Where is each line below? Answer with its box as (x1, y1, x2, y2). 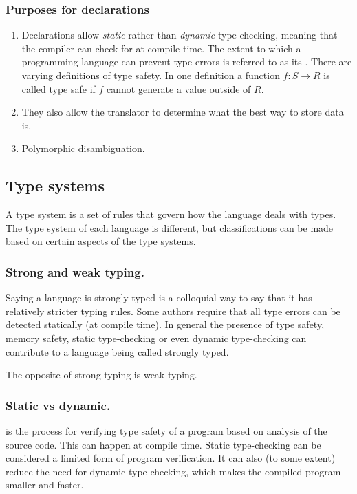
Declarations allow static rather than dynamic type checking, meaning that (21, 28, 338, 42)
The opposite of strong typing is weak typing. (6, 367, 197, 382)
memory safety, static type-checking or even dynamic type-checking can (6, 330, 307, 345)
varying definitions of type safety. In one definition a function (21, 68, 280, 82)
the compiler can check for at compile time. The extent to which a (21, 41, 301, 55)
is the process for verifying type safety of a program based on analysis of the (6, 423, 327, 438)
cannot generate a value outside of (107, 81, 251, 96)
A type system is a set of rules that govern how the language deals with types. (6, 207, 336, 222)
